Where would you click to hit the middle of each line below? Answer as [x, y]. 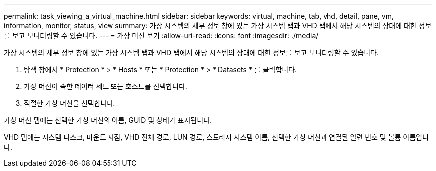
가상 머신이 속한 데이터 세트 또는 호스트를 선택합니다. [106, 86]
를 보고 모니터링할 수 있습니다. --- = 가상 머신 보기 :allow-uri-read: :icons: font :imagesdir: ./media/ [161, 36]
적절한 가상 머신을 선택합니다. [70, 103]
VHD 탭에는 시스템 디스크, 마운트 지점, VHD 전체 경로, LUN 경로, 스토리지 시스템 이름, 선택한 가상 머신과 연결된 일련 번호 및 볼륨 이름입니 [216, 137]
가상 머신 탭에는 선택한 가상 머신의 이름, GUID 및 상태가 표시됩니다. [108, 120]
